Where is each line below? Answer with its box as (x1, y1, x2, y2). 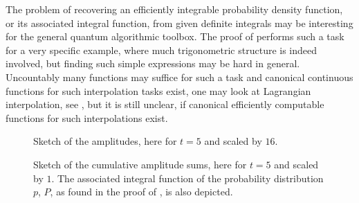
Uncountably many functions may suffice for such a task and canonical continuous (6, 69, 353, 84)
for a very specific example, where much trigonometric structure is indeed (6, 42, 317, 57)
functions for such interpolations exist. (6, 110, 168, 125)
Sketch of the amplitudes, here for (33, 134, 177, 148)
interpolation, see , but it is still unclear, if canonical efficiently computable (6, 97, 324, 112)
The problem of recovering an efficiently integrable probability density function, (6, 2, 343, 16)
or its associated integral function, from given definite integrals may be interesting (6, 15, 353, 30)
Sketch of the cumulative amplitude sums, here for (33, 157, 247, 171)
